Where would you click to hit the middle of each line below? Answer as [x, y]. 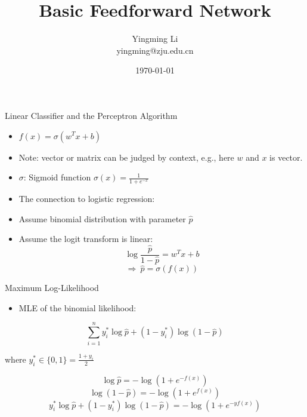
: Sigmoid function [57, 177]
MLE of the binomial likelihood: [77, 307]
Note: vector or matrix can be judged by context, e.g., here [126, 157]
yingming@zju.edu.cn [155, 50]
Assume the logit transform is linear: [86, 239]
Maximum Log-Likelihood [52, 288]
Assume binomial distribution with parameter [102, 218]
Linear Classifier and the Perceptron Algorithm [91, 115]
